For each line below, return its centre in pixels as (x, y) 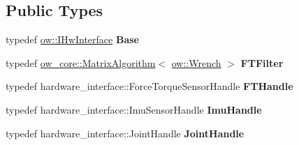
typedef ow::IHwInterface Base (72, 39)
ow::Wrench (196, 62)
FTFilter (262, 62)
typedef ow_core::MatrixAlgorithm (81, 62)
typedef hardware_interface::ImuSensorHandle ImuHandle (134, 109)
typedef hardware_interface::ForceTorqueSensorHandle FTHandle (149, 86)
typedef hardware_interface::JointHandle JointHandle (125, 133)
